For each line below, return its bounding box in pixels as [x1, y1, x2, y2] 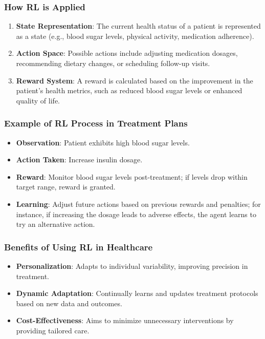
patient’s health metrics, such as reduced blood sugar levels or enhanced [16, 85, 242, 96]
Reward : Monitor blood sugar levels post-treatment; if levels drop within [16, 171, 248, 182]
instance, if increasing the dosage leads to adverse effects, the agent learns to [16, 208, 256, 219]
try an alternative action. [16, 219, 95, 229]
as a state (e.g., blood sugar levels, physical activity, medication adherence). [16, 30, 254, 41]
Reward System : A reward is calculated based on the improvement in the [16, 75, 253, 86]
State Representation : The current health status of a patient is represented [16, 20, 261, 31]
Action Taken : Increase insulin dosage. [16, 154, 143, 165]
